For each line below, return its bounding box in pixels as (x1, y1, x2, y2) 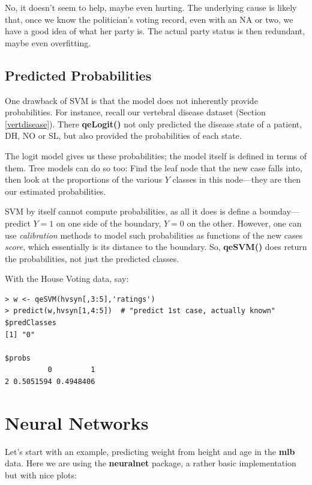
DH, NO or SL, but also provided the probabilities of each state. (5, 129, 242, 142)
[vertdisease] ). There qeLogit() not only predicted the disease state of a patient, (5, 117, 302, 130)
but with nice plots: (5, 468, 77, 481)
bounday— (259, 205, 299, 218)
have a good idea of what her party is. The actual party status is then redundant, (5, 25, 305, 37)
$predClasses (5, 319, 56, 328)
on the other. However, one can (187, 216, 302, 229)
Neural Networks (5, 410, 149, 435)
